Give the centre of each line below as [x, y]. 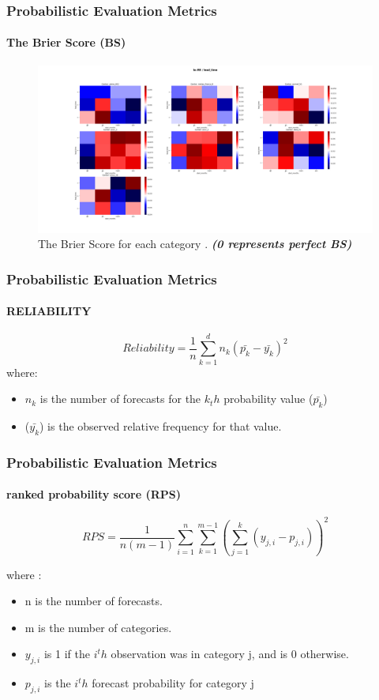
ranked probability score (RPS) [94, 494]
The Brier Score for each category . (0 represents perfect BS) [195, 244]
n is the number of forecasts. [94, 601]
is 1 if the [67, 654]
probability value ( [268, 399]
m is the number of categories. [98, 627]
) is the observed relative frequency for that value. [161, 425]
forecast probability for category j [173, 683]
